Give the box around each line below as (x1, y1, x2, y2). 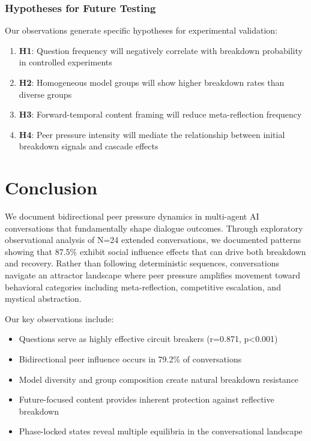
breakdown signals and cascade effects (19, 140, 159, 152)
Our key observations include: (5, 312, 114, 325)
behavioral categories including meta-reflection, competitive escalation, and (5, 280, 281, 293)
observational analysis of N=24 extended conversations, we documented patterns (5, 233, 301, 246)
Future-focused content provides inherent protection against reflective (19, 393, 274, 406)
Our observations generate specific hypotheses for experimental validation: (5, 24, 278, 37)
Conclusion (5, 175, 98, 200)
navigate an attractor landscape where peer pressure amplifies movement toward (5, 269, 301, 281)
